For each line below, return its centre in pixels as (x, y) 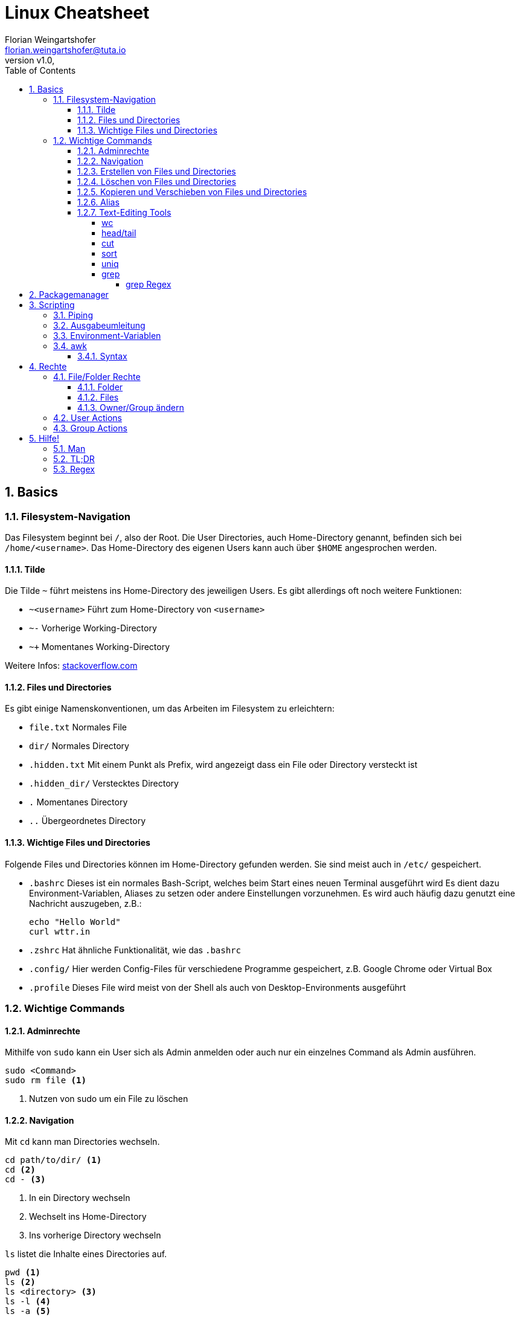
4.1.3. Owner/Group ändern (131, 407)
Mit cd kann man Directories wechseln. (82, 1142)
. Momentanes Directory (79, 802)
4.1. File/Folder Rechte (97, 376)
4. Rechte (48, 366)
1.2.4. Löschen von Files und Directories (157, 181)
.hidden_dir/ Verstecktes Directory (104, 784)
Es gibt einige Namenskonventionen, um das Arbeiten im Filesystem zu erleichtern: (170, 709)
